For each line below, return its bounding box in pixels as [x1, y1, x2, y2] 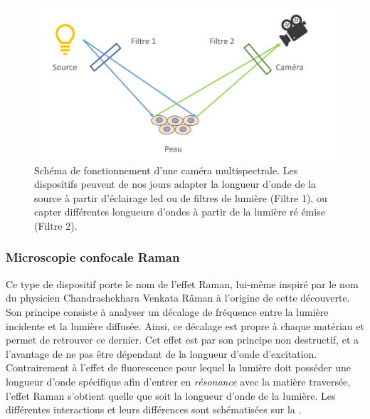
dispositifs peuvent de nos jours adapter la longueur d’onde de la [34, 176, 317, 191]
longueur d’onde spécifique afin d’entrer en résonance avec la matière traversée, [6, 373, 351, 388]
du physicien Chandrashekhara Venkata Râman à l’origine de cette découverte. [6, 290, 350, 305]
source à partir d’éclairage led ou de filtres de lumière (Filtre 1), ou [34, 190, 327, 205]
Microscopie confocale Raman [6, 248, 180, 266]
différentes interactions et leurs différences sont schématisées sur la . [6, 402, 302, 417]
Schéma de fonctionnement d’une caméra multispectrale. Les [34, 162, 298, 177]
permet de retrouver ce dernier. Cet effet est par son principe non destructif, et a [6, 332, 359, 347]
